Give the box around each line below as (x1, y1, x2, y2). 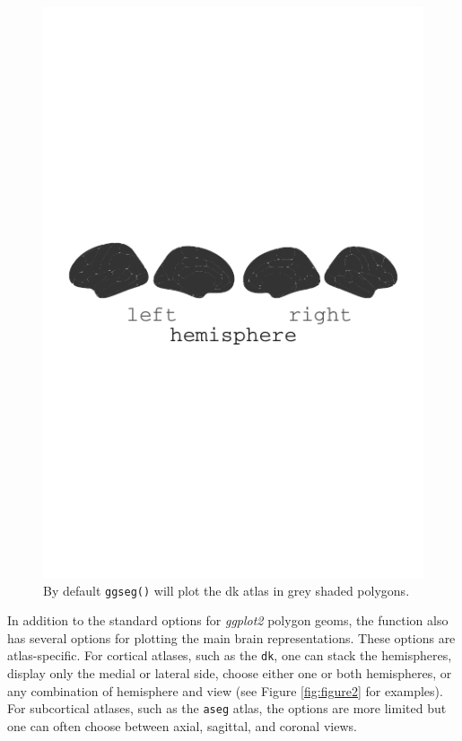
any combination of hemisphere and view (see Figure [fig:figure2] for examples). (7, 681, 443, 700)
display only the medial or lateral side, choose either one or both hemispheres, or (7, 664, 452, 683)
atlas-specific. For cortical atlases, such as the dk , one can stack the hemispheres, (7, 646, 452, 665)
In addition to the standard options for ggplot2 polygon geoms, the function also (7, 611, 449, 630)
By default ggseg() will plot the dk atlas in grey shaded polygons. (43, 580, 410, 599)
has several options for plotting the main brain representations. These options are (7, 628, 456, 647)
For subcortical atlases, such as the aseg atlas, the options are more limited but (7, 699, 447, 718)
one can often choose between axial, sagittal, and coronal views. (7, 716, 357, 735)
